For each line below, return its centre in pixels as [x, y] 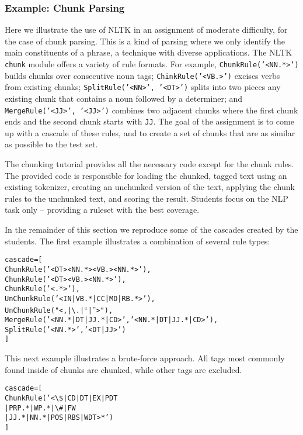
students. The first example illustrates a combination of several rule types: [137, 241]
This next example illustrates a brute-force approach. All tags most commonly [145, 358]
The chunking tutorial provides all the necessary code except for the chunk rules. [149, 164]
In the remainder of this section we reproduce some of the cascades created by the [151, 229]
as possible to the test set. [51, 144]
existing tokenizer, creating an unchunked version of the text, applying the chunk [150, 187]
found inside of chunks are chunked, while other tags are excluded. [123, 369]
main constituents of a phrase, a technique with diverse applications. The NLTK [149, 52]
